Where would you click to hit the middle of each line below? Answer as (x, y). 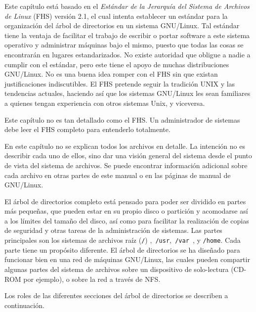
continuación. (24, 305)
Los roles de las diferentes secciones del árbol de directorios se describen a (116, 295)
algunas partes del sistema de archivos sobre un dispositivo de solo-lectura (117, 269)
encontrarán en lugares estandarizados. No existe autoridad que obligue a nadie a (128, 54)
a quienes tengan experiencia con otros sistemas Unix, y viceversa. (105, 103)
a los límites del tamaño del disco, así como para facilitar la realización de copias (127, 220)
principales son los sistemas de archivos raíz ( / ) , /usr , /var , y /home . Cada (123, 240)
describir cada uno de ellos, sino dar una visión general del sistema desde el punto (128, 156)
